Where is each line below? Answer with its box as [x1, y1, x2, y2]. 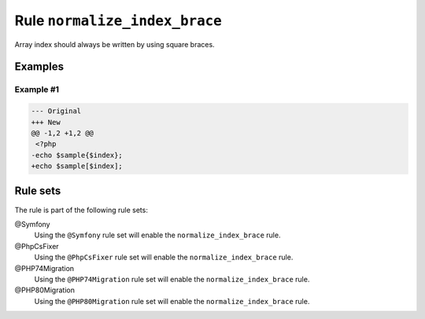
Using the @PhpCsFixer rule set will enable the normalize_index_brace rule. [34, 252, 294, 262]
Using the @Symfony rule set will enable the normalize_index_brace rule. [34, 230, 281, 240]
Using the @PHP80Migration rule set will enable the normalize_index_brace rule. [34, 296, 310, 306]
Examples [14, 60, 65, 74]
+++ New [31, 118, 61, 126]
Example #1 [14, 84, 59, 95]
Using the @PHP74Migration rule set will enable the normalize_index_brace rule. [34, 274, 310, 284]
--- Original [31, 107, 82, 115]
